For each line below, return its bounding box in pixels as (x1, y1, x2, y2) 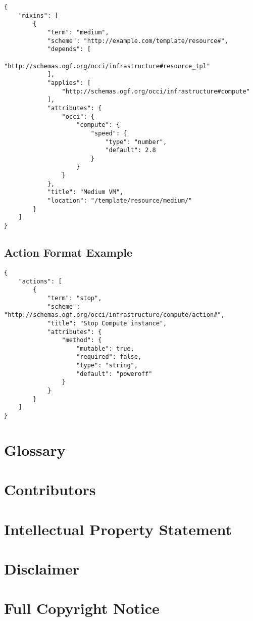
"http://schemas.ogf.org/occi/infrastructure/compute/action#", (4, 311, 225, 319)
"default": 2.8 (105, 147, 156, 154)
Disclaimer (4, 558, 80, 579)
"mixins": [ (18, 12, 59, 19)
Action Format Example (4, 245, 133, 260)
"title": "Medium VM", (47, 188, 124, 196)
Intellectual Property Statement (4, 518, 232, 539)
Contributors (4, 479, 96, 500)
